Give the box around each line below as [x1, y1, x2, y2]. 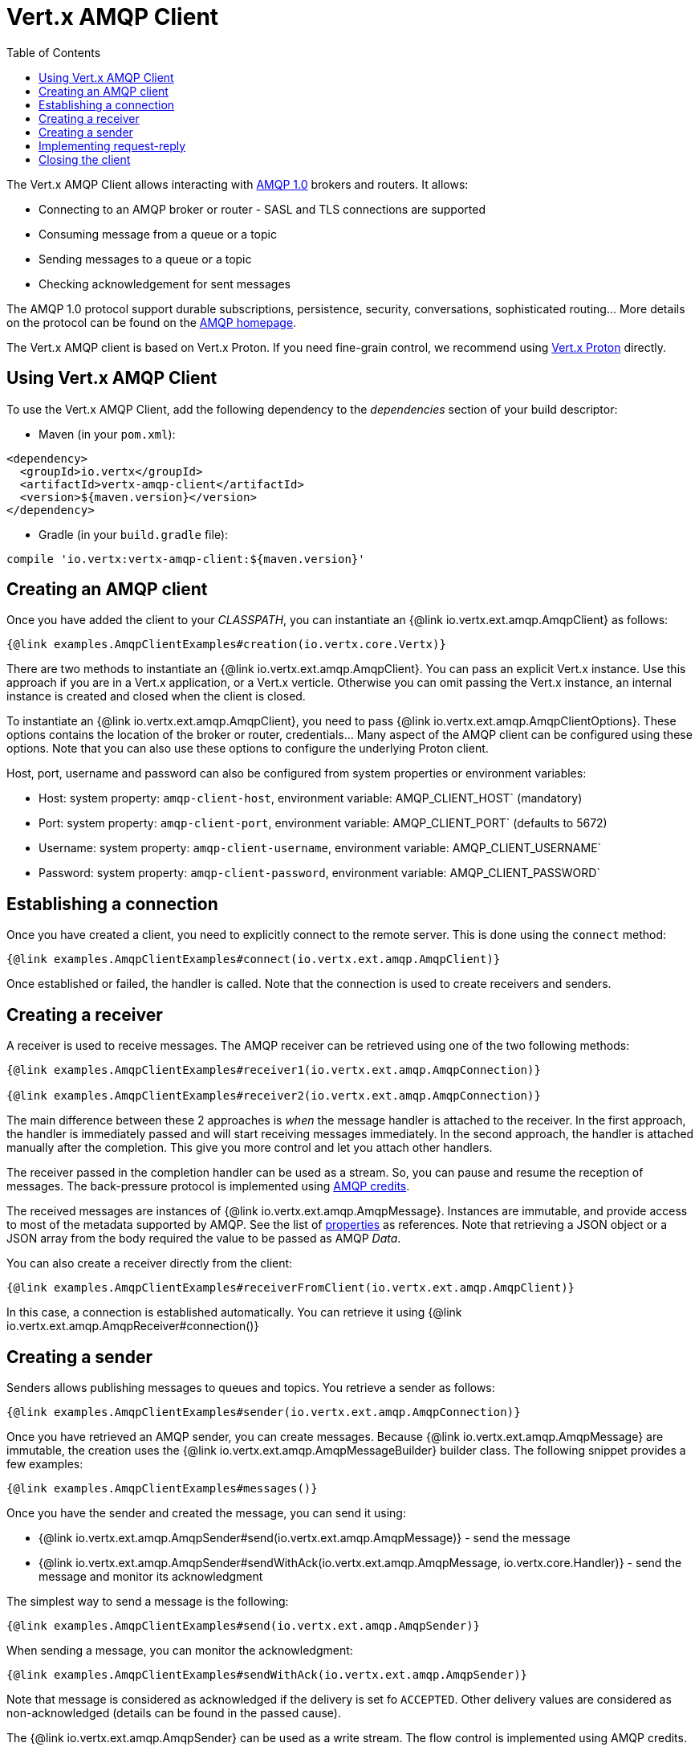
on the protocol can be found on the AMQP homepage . [6, 315, 297, 329]
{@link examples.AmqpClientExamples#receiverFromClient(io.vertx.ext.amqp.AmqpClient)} [6, 1281, 575, 1295]
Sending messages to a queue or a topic [39, 251, 252, 266]
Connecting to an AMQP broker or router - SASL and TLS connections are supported [39, 202, 486, 216]
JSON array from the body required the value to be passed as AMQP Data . [6, 1231, 401, 1246]
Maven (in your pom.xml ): [39, 427, 176, 441]
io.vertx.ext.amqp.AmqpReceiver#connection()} [6, 1319, 259, 1333]
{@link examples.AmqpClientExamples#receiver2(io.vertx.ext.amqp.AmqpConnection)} [6, 1089, 541, 1103]
